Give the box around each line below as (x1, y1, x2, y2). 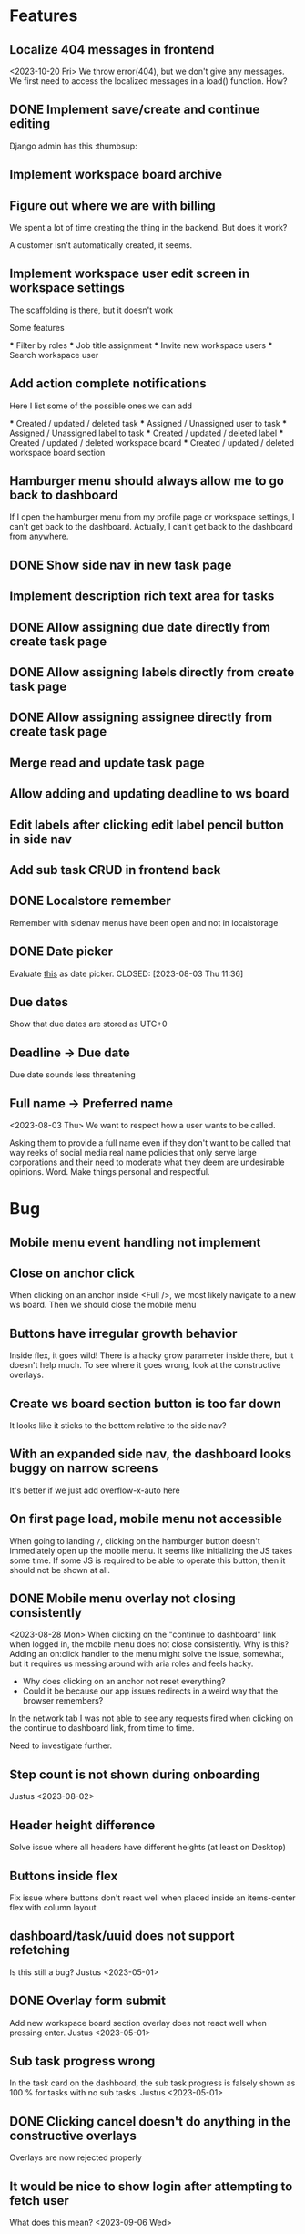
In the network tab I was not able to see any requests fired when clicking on (9, 1713, 294, 1724)
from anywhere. (9, 530, 69, 542)
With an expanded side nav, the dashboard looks (9, 1446, 292, 1462)
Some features (9, 322, 66, 333)
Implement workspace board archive (9, 167, 223, 182)
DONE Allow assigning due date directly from (9, 619, 271, 634)
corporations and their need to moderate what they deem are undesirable (9, 1157, 285, 1168)
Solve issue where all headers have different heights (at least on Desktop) (9, 1842, 287, 1853)
